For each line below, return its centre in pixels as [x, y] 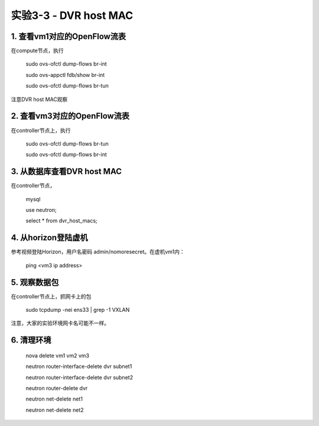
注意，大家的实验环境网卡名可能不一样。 [60, 323]
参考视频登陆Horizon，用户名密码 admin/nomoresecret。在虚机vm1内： [98, 252]
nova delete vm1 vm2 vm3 [58, 356]
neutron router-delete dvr [57, 388]
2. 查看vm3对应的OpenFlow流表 [70, 116]
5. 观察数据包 [35, 282]
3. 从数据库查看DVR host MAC [66, 172]
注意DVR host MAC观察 [39, 99]
